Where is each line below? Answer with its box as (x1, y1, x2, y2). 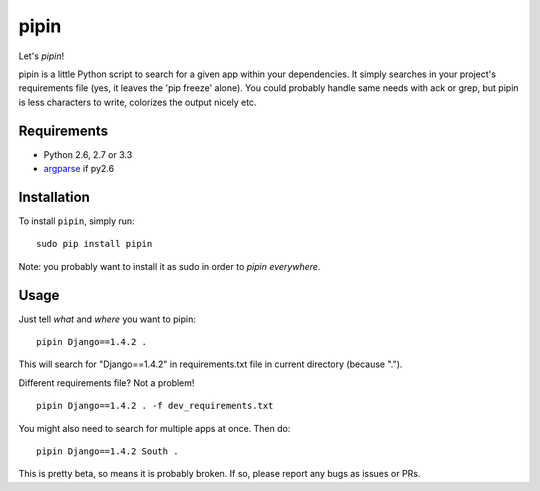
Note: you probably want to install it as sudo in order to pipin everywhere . (18, 260, 321, 272)
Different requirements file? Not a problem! (18, 376, 195, 389)
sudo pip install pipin (36, 238, 153, 250)
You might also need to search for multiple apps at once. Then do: (18, 422, 291, 434)
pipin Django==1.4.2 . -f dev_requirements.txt (36, 400, 274, 412)
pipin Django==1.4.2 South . (36, 445, 179, 457)
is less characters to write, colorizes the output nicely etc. (18, 96, 257, 108)
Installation (18, 188, 90, 205)
